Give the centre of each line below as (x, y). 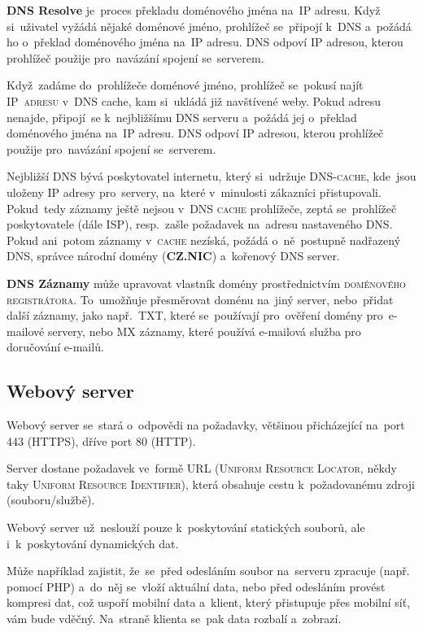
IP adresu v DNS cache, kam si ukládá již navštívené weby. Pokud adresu (194, 100)
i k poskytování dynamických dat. (93, 543)
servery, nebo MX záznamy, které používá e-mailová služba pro (204, 331)
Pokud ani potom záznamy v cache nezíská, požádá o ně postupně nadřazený (204, 240)
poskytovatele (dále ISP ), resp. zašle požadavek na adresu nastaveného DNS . (200, 224)
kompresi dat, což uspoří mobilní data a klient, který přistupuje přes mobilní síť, (209, 602)
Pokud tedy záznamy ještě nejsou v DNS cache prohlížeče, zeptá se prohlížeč (202, 208)
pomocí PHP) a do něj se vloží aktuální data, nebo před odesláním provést (196, 586)
